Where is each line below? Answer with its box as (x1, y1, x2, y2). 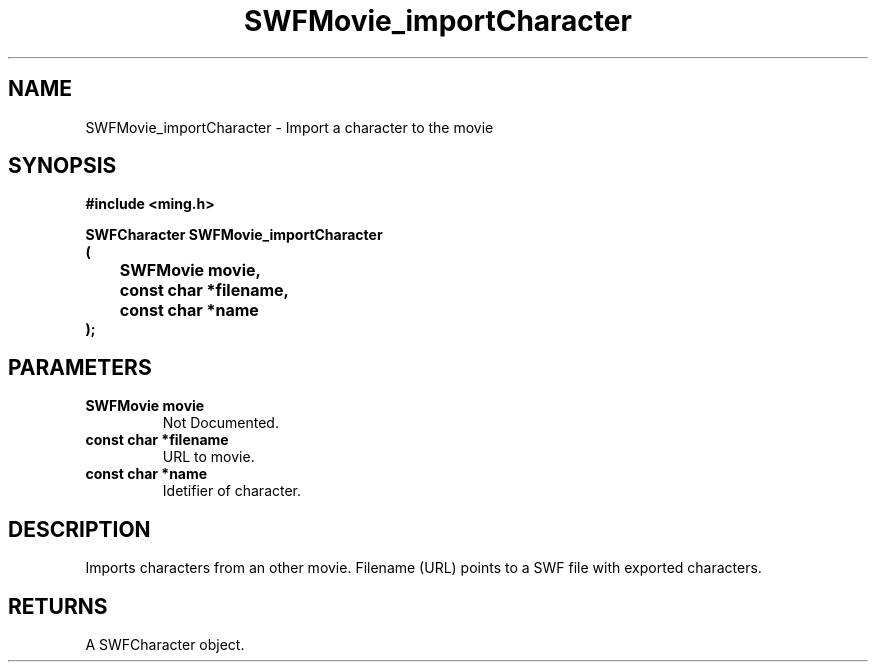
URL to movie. (162, 448, 255, 466)
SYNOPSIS (8, 153, 117, 179)
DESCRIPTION (8, 516, 151, 542)
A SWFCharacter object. (85, 635, 245, 653)
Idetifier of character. (162, 482, 302, 500)
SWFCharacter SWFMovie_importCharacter (85, 226, 383, 244)
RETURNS (8, 593, 108, 619)
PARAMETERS (8, 354, 152, 380)
